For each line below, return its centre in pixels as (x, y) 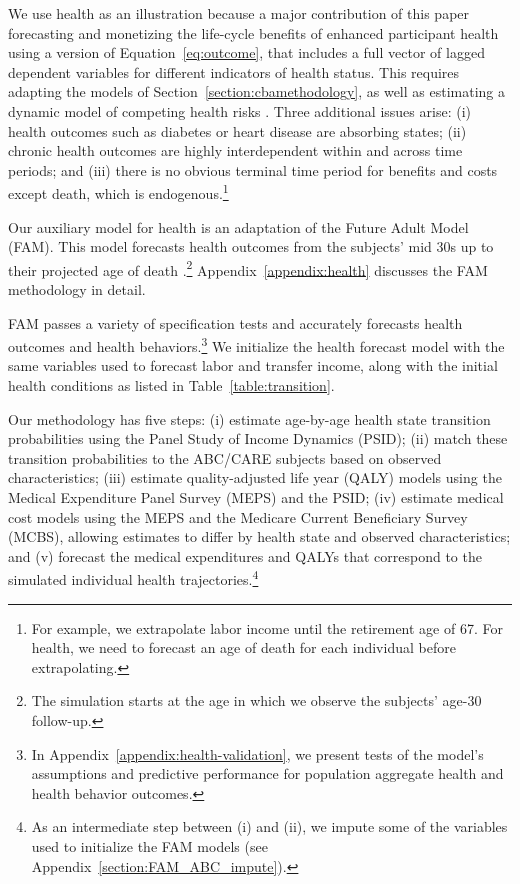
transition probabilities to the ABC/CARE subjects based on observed (225, 457)
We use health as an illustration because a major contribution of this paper (239, 13)
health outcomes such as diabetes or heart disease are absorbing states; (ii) (237, 130)
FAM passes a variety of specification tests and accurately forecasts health (235, 322)
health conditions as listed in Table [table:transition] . (171, 385)
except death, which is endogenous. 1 (118, 191)
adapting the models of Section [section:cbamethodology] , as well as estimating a (257, 91)
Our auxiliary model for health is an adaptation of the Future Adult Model (238, 226)
